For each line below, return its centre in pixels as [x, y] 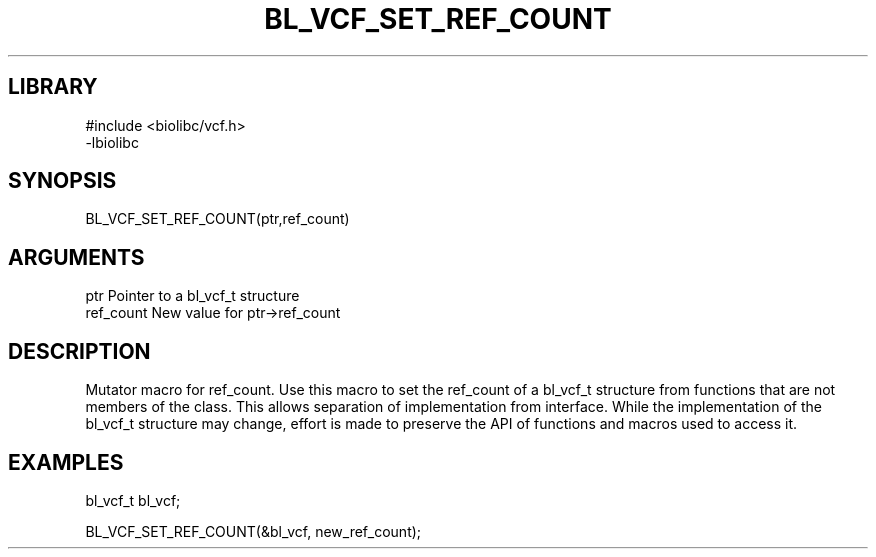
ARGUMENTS [76, 257]
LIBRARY [53, 87]
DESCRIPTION [79, 351]
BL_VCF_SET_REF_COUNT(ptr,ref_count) [217, 219]
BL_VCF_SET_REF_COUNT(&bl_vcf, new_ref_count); [253, 531]
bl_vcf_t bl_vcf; [133, 500]
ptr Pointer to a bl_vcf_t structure [192, 296]
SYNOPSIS [62, 181]
